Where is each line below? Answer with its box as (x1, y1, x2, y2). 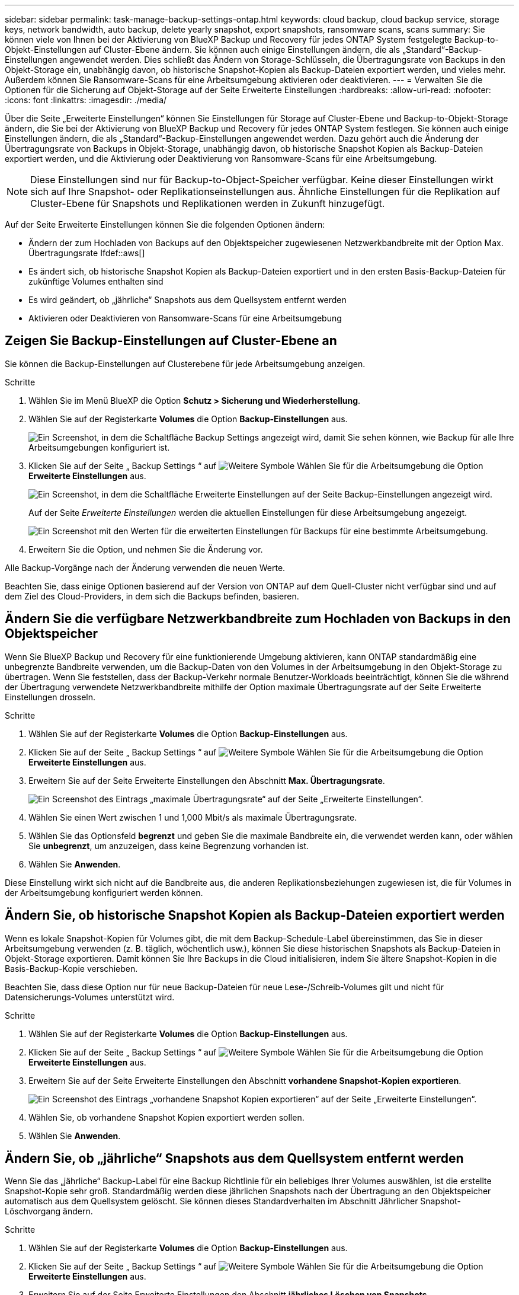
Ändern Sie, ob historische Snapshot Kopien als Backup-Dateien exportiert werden (5, 908, 505, 923)
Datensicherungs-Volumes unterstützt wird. (5, 991, 175, 1002)
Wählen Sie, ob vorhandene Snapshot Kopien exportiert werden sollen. (28, 1112, 305, 1122)
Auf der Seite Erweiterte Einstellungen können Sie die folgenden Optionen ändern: (5, 219, 325, 229)
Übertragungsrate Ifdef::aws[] (28, 248, 145, 258)
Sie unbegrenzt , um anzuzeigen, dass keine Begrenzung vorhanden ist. (28, 840, 309, 851)
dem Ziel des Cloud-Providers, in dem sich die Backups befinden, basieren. (5, 591, 299, 601)
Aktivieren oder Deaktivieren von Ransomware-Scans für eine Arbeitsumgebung (28, 313, 342, 323)
